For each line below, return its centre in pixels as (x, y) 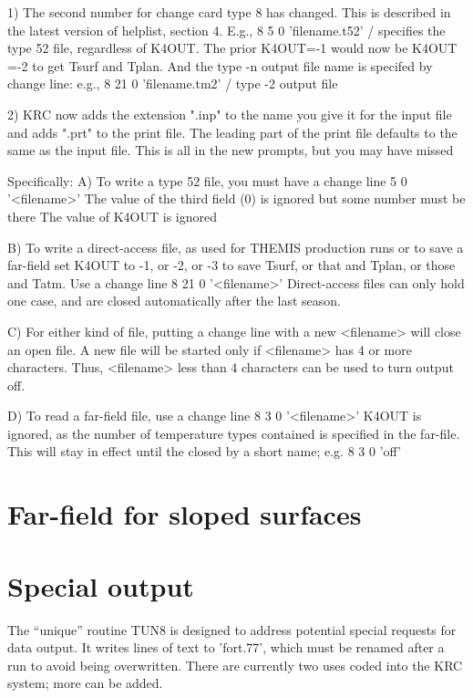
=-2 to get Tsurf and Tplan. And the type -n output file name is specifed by (220, 65)
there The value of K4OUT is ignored (112, 216)
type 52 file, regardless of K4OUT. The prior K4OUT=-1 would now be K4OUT (232, 48)
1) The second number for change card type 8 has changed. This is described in (229, 12)
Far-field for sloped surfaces (185, 514)
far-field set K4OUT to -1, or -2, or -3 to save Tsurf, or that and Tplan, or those (231, 265)
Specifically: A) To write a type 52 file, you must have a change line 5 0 (207, 180)
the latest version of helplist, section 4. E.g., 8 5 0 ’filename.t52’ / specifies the (226, 30)
